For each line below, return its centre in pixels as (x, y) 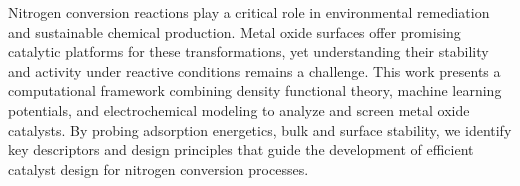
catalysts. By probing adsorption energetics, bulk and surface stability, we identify (260, 129)
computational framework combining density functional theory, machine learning (255, 90)
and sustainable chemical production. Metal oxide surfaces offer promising (234, 31)
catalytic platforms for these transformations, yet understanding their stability (248, 51)
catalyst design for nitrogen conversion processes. (158, 168)
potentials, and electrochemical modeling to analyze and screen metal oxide (239, 109)
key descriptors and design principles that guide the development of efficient (241, 149)
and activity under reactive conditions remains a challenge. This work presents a (254, 70)
